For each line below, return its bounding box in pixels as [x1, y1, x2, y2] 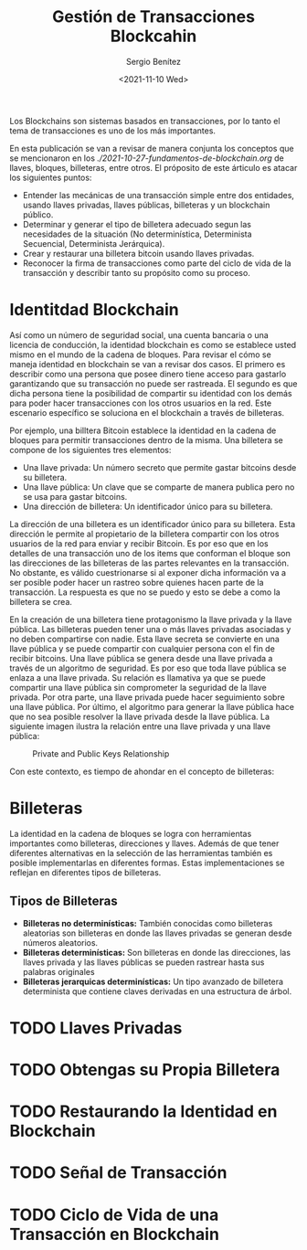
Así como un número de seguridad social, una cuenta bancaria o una [9, 329, 270, 340]
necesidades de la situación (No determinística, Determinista [22, 228, 253, 239]
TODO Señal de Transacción [9, 1162, 228, 1183]
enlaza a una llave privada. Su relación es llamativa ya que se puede [9, 672, 267, 683]
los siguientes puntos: [9, 172, 92, 183]
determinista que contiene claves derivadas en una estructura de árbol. [22, 985, 292, 997]
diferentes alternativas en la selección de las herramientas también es [9, 847, 273, 858]
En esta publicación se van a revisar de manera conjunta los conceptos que [9, 143, 294, 154]
